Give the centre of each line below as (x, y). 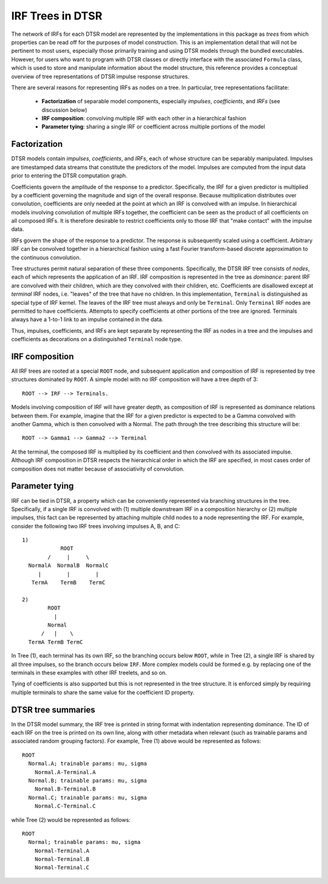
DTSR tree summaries (53, 709)
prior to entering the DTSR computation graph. (69, 175)
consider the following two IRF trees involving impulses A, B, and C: (96, 526)
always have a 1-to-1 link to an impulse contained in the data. (87, 319)
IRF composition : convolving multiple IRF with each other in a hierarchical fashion (144, 118)
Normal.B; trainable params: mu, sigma (87, 780)
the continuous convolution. (46, 257)
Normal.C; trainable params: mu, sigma (87, 797)
